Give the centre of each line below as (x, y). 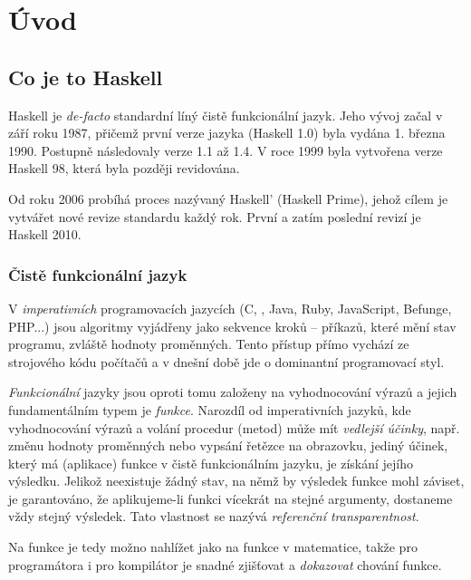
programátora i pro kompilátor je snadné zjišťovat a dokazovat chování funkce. (225, 564)
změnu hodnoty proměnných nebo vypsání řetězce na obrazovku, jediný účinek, (228, 445)
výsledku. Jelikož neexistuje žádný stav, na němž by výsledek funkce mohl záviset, (236, 481)
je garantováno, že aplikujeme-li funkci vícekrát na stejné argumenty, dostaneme (231, 498)
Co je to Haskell (86, 77)
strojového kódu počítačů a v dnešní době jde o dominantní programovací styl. (226, 361)
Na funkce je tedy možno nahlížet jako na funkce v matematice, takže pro (213, 547)
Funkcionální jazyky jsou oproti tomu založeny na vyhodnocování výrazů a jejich (233, 392)
